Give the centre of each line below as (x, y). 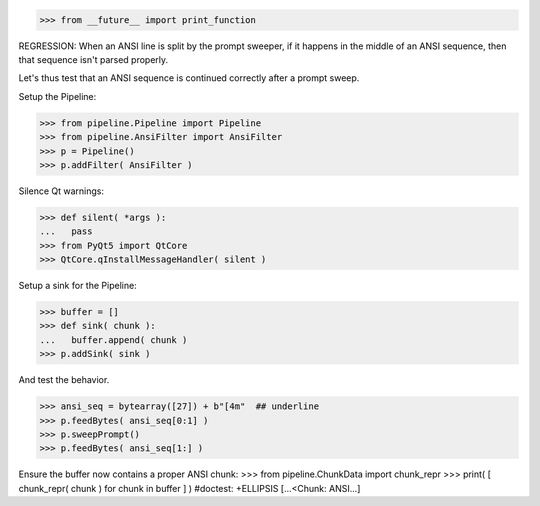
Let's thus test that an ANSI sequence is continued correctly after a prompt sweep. (189, 78)
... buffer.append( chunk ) (113, 339)
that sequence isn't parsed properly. (93, 59)
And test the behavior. (64, 380)
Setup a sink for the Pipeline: (77, 286)
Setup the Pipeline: (57, 96)
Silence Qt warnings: (61, 191)
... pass (66, 231)
